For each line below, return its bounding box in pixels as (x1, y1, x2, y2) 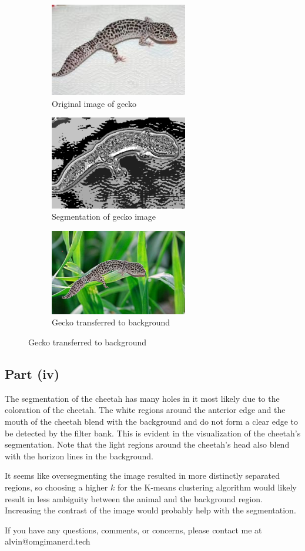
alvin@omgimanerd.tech (5, 535, 91, 547)
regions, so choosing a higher (5, 481, 108, 493)
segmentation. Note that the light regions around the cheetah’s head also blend (5, 438, 290, 451)
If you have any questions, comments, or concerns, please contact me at (5, 523, 262, 536)
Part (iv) (5, 364, 60, 382)
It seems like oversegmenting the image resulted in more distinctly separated (5, 469, 280, 482)
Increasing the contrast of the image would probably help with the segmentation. (5, 504, 296, 516)
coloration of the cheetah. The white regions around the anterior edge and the (5, 404, 286, 416)
